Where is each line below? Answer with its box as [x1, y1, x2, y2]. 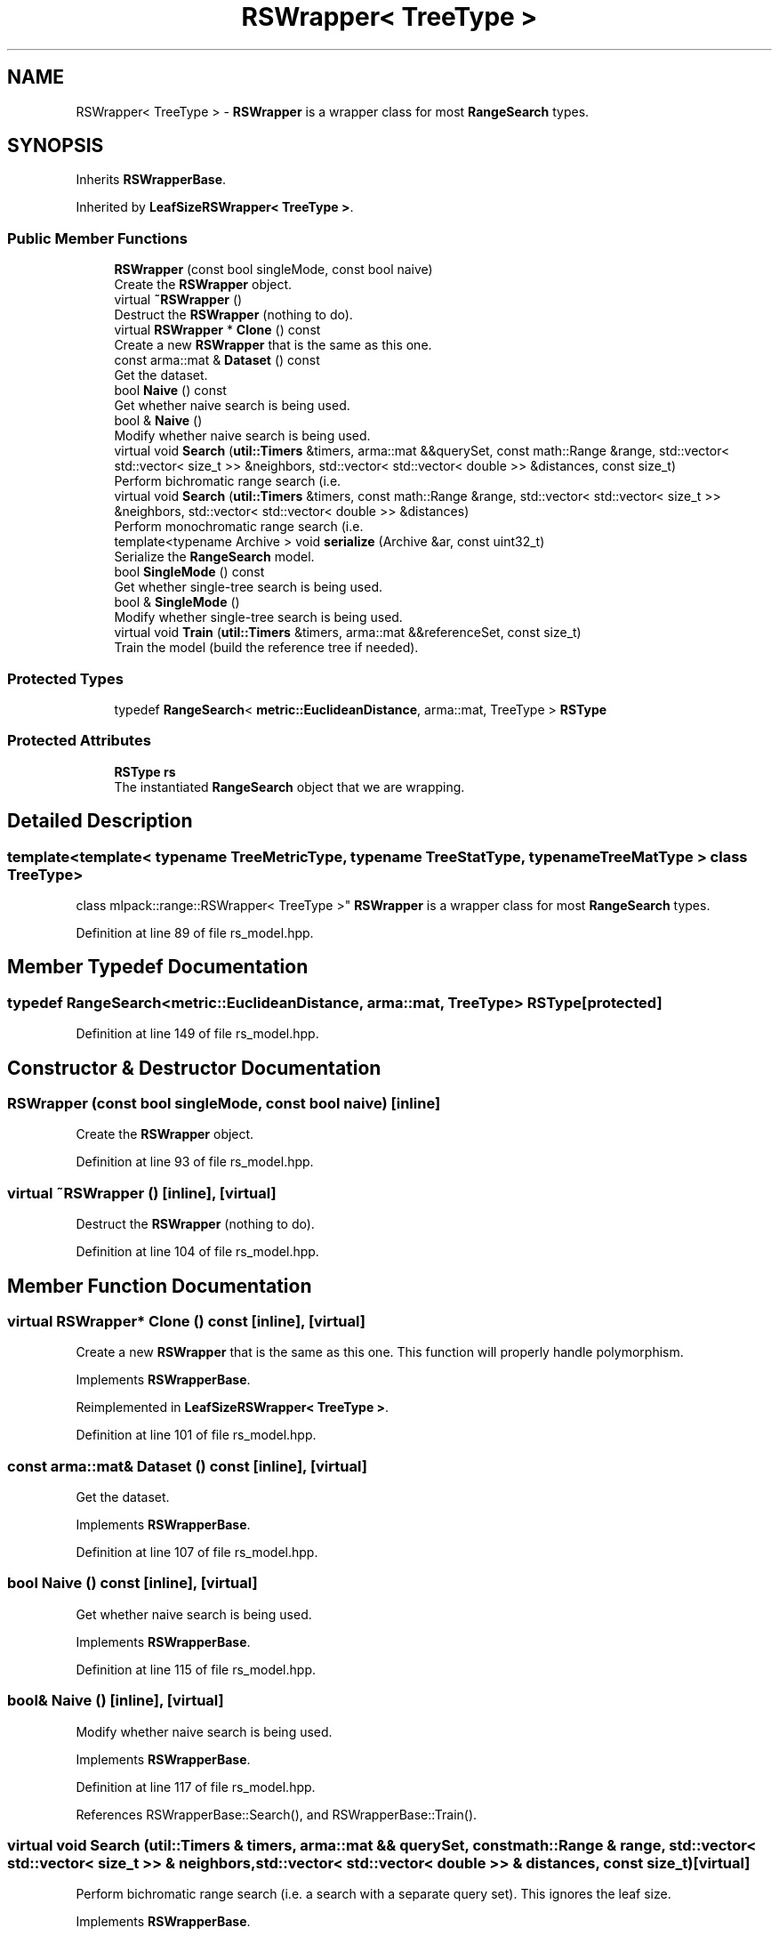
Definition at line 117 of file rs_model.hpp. [76, 1779, 316, 1795]
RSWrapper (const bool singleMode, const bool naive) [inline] [7, 1093, 441, 1112]
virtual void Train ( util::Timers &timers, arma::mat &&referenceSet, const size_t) [114, 625, 582, 641]
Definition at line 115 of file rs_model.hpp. [76, 1661, 316, 1677]
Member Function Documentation [7, 1274, 312, 1297]
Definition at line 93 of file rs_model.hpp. [76, 1154, 314, 1170]
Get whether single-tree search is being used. [114, 579, 383, 595]
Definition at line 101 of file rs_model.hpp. [76, 1427, 317, 1443]
